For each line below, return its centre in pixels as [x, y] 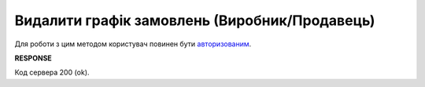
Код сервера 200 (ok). [52, 72]
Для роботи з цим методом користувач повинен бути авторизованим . [133, 44]
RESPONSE [33, 58]
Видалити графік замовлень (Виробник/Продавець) [195, 20]
